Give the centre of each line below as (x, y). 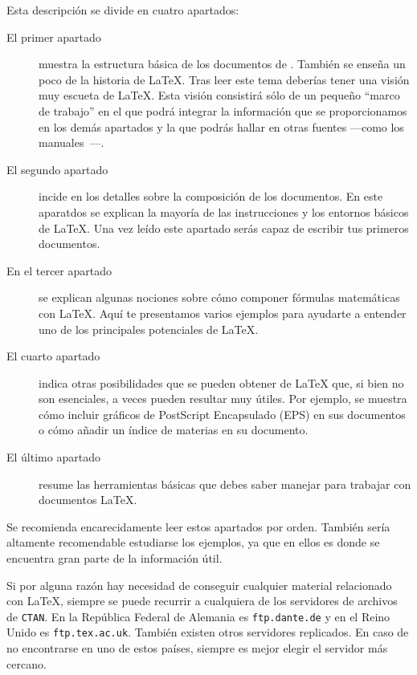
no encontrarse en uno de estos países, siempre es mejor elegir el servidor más (197, 648)
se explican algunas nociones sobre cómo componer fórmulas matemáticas (219, 297)
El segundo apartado (57, 169)
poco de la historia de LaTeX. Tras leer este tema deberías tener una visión (224, 79)
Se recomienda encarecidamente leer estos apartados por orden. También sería (198, 526)
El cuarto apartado (53, 356)
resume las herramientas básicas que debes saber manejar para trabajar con (225, 484)
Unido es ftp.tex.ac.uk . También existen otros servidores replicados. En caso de (208, 632)
